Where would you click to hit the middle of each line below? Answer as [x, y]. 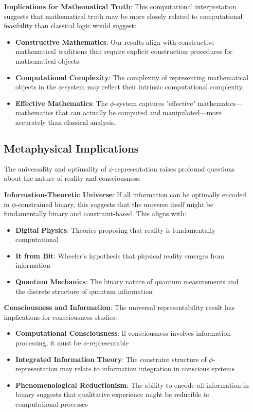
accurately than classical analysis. [65, 122]
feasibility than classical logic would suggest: [70, 26]
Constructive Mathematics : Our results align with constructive [115, 42]
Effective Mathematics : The [62, 103]
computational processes [52, 404]
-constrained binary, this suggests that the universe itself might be [115, 204]
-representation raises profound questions [174, 168]
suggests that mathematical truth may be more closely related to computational [123, 16]
